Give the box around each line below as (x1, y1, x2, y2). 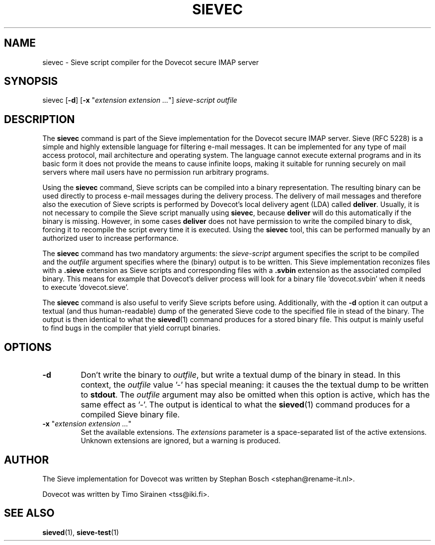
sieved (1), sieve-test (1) (42, 528, 119, 537)
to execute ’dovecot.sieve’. (42, 283, 129, 292)
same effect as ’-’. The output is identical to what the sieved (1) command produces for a (80, 400, 410, 410)
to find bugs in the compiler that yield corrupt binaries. (42, 324, 220, 333)
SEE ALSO (4, 507, 55, 520)
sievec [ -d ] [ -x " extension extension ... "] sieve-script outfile (42, 96, 237, 105)
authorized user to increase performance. (42, 234, 179, 243)
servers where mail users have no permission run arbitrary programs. (42, 168, 269, 177)
